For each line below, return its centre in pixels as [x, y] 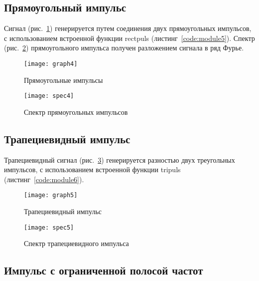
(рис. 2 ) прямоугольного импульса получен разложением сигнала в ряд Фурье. [124, 48]
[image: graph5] [51, 195]
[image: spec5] [49, 227]
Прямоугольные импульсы [64, 80]
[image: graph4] [51, 64]
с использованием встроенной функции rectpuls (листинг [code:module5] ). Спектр [129, 38]
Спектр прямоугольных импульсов [76, 112]
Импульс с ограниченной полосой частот [104, 270]
